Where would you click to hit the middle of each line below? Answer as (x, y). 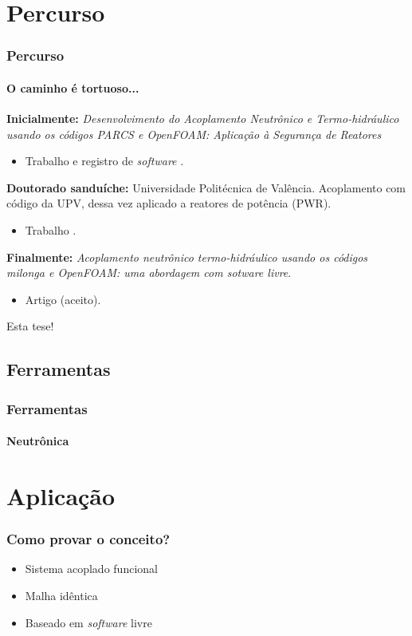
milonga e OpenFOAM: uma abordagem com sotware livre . (149, 273)
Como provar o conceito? (88, 539)
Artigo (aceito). (63, 299)
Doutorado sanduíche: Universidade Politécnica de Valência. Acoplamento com (206, 187)
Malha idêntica (61, 595)
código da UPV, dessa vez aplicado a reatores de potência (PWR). (169, 203)
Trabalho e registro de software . (104, 161)
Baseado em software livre (88, 622)
